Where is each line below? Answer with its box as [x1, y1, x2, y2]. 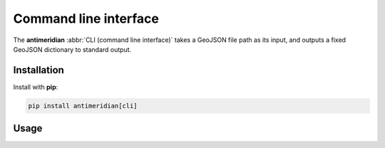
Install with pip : [13, 83, 58, 91]
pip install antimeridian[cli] [28, 102, 138, 110]
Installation [13, 64, 64, 76]
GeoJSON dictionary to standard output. [13, 45, 132, 53]
